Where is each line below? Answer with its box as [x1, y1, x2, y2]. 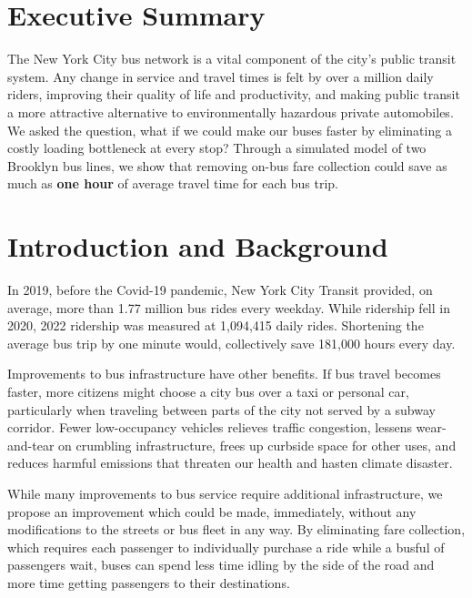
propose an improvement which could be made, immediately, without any [7, 502, 417, 521]
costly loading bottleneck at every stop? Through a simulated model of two [7, 138, 427, 157]
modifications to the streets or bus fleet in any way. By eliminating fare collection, [7, 520, 466, 539]
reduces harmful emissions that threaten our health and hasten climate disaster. [7, 453, 453, 472]
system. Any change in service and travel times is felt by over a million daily [7, 66, 434, 86]
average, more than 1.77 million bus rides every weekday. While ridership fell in [7, 298, 450, 317]
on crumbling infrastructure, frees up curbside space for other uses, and [58, 435, 457, 454]
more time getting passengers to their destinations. [7, 573, 290, 592]
